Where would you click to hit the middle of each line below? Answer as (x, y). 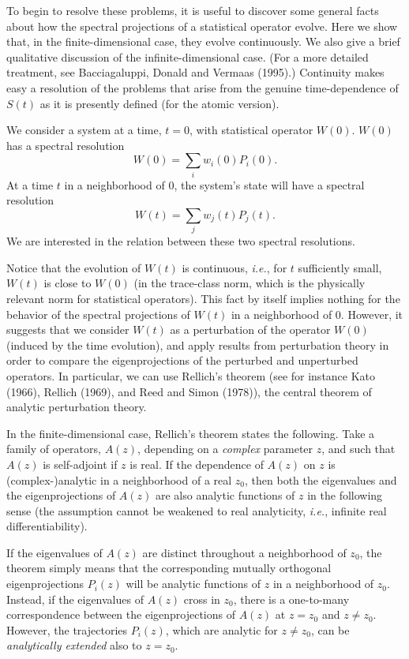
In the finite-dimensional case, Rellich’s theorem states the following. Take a (191, 433)
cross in (202, 599)
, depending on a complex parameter (225, 449)
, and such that (358, 449)
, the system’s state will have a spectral (269, 184)
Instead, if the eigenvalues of (75, 599)
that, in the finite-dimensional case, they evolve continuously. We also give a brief (203, 41)
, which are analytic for (221, 629)
